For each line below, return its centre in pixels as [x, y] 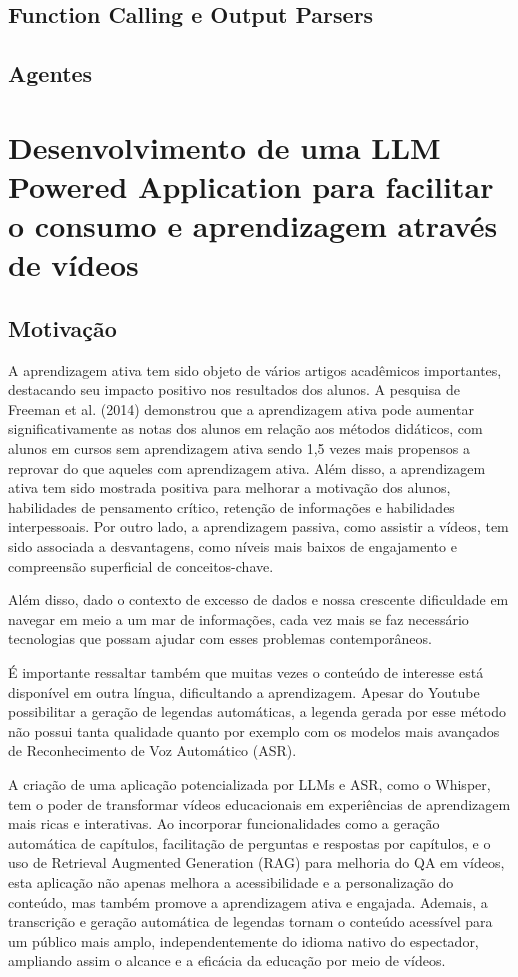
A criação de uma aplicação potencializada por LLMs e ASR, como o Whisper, [249, 783]
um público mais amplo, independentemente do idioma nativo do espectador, [243, 940]
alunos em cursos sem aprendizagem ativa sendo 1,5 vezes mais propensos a [239, 448]
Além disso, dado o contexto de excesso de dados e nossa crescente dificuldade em [258, 599]
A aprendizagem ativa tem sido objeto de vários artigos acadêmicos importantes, [255, 369]
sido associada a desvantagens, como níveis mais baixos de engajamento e [232, 546]
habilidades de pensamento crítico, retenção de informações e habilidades [231, 506]
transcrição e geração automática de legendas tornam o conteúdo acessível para [250, 921]
